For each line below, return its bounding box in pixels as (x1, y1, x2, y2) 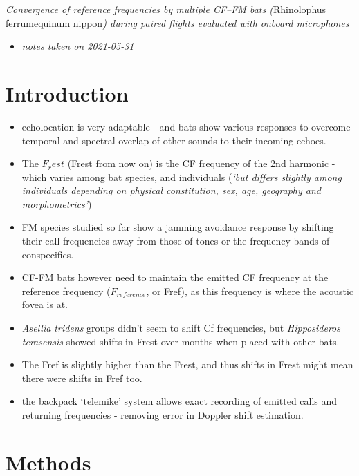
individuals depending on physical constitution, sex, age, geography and (21, 183, 321, 198)
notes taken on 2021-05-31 (21, 39, 134, 53)
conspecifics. (21, 247, 74, 261)
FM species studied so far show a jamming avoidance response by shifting (21, 220, 334, 234)
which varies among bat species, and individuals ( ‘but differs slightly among (21, 169, 342, 184)
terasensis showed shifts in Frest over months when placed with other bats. (21, 334, 340, 348)
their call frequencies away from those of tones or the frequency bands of (21, 234, 330, 248)
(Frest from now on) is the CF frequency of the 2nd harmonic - (67, 156, 335, 171)
